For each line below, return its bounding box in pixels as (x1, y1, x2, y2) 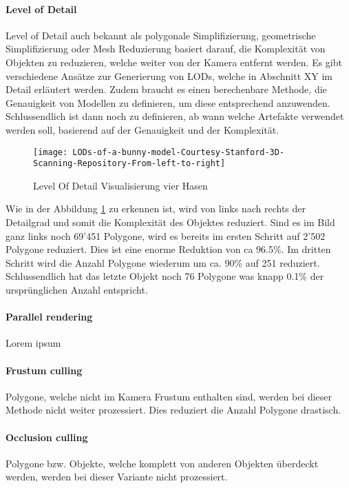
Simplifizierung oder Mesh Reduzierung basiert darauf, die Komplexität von (6, 41, 326, 56)
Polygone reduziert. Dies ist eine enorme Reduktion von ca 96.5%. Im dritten (6, 242, 331, 256)
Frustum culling (6, 363, 83, 377)
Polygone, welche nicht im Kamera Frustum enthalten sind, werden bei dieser (6, 389, 332, 403)
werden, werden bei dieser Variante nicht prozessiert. (6, 469, 228, 484)
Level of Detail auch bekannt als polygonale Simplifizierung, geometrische (6, 28, 316, 42)
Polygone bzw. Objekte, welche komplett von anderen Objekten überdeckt (6, 456, 319, 470)
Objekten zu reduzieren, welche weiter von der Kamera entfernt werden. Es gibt (6, 54, 342, 69)
